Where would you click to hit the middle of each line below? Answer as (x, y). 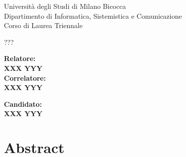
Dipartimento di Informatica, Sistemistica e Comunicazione (93, 16)
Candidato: (23, 104)
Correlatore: (25, 78)
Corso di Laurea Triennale (43, 25)
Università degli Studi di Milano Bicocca (65, 6)
